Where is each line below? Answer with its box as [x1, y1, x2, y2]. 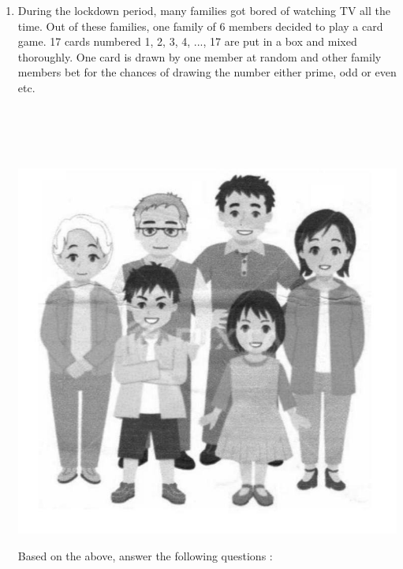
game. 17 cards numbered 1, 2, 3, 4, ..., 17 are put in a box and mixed [17, 33, 357, 50]
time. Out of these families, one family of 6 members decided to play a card [17, 17, 383, 34]
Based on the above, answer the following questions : [17, 548, 273, 564]
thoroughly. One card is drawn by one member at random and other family [17, 48, 382, 65]
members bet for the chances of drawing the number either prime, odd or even [17, 64, 397, 80]
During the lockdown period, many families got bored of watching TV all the [17, 2, 390, 18]
